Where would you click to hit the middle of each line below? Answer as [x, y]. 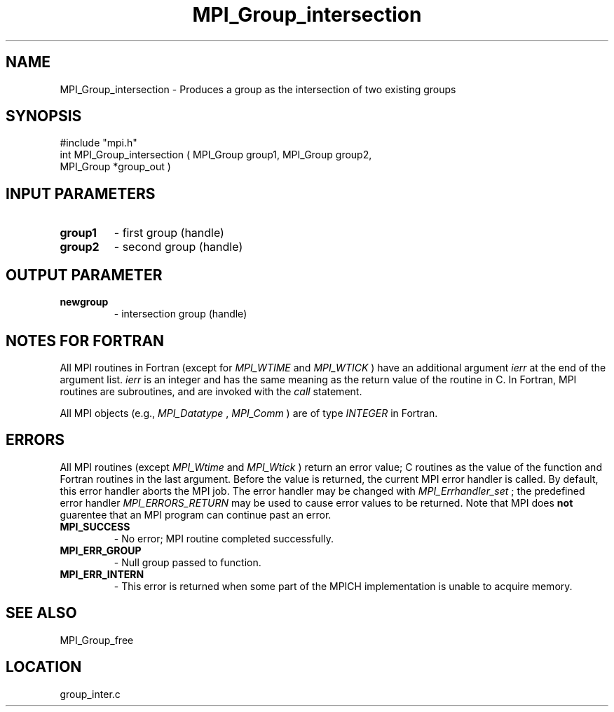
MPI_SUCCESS [95, 526]
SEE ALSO [41, 613]
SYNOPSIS [44, 116]
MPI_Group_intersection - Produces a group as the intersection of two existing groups [258, 89]
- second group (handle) [178, 247]
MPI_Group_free [97, 640]
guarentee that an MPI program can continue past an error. [196, 514]
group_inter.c [90, 694]
